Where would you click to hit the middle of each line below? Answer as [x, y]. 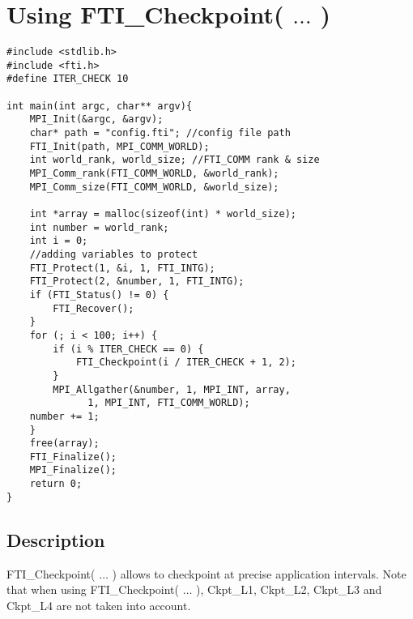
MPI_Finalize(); [73, 470]
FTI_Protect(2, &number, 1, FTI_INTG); [137, 282]
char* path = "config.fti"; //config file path [160, 133]
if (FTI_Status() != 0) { [99, 295]
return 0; [56, 484]
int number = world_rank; [99, 227]
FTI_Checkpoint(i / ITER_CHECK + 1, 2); [186, 363]
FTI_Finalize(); [73, 457]
